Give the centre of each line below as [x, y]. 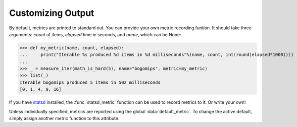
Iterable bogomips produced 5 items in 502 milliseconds [90, 82]
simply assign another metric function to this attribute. [64, 119]
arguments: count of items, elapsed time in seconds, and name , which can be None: [95, 34]
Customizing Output [52, 13]
